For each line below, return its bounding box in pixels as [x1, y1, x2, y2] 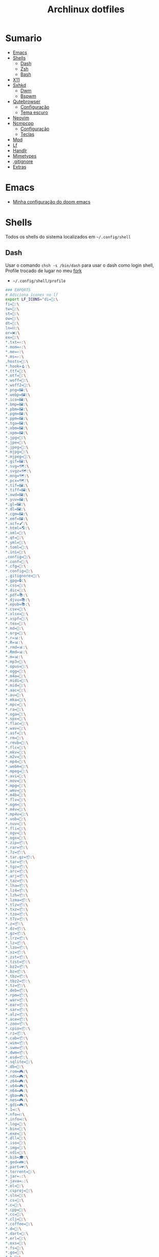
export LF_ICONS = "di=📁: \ [5, 297, 58, 302]
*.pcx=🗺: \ [5, 478, 29, 483]
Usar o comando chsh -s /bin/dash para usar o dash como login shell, [5, 262, 154, 268]
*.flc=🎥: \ [5, 745, 27, 750]
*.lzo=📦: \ [5, 945, 28, 950]
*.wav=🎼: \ [5, 726, 27, 731]
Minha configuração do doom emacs [12, 198, 90, 205]
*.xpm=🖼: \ [5, 430, 28, 435]
